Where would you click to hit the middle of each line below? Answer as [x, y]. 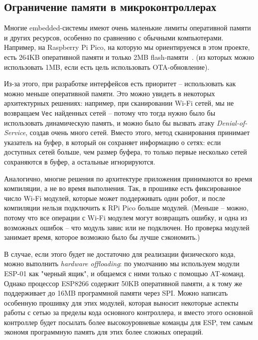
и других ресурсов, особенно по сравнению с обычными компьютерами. [114, 37]
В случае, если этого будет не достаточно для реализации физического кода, [120, 254]
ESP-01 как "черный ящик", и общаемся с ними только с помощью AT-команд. [125, 273]
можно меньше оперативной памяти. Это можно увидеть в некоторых [110, 93]
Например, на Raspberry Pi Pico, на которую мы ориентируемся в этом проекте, [127, 47]
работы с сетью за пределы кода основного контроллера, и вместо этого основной [129, 312]
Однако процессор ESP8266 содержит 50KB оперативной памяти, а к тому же [123, 283]
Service [15, 132]
